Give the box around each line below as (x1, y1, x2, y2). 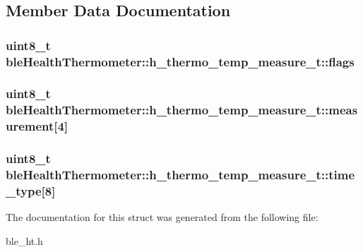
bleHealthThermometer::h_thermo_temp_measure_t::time (6, 166, 355, 184)
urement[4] (6, 117, 69, 135)
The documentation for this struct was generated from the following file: (6, 210, 319, 224)
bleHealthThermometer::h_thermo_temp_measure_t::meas (6, 101, 358, 119)
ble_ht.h (6, 233, 43, 248)
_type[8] (6, 182, 56, 199)
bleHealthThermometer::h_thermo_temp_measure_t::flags (6, 52, 355, 70)
